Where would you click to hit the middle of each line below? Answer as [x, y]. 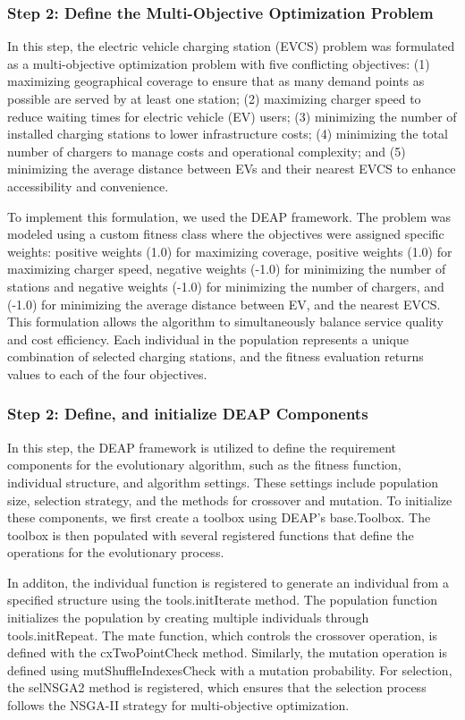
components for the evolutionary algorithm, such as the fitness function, [204, 465]
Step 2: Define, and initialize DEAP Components [188, 414]
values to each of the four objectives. [107, 373]
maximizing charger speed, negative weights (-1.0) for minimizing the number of [227, 269]
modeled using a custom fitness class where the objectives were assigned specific [226, 234]
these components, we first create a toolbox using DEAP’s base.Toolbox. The [219, 517]
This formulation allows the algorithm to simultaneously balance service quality [225, 322]
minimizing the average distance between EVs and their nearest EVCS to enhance [232, 169]
